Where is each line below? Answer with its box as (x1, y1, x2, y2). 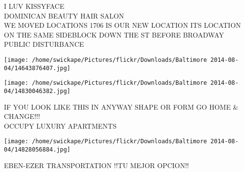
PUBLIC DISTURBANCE (4, 39, 84, 49)
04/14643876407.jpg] (4, 64, 71, 72)
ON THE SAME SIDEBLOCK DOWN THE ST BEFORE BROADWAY (4, 29, 224, 39)
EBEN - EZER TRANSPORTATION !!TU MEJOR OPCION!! (4, 160, 189, 170)
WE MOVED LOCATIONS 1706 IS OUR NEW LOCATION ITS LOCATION (4, 20, 241, 30)
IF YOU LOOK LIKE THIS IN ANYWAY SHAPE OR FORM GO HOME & (4, 101, 239, 112)
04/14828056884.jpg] (4, 146, 71, 153)
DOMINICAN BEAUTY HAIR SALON (4, 10, 124, 20)
